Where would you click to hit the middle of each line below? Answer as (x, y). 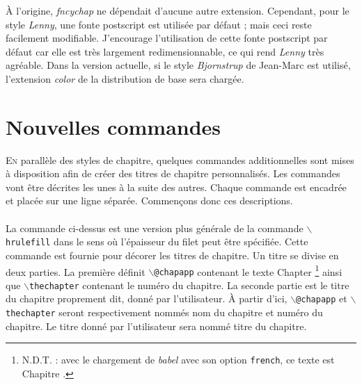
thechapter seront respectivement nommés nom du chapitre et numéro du (164, 312)
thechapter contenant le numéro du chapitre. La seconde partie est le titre (189, 285)
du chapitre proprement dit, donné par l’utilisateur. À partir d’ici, (147, 298)
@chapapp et (322, 298)
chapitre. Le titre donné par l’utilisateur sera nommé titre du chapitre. (156, 326)
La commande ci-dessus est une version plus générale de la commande (155, 228)
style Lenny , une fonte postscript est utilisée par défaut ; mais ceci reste (159, 24)
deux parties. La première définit (76, 271)
